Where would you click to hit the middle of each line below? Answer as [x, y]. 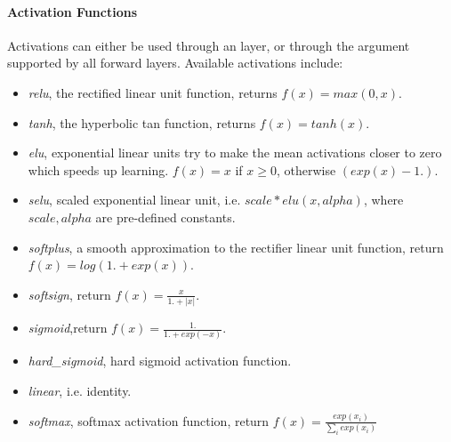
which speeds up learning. [98, 169]
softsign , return [69, 294]
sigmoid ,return [68, 328]
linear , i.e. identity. [80, 390]
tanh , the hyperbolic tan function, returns [142, 122]
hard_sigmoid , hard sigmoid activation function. [160, 361]
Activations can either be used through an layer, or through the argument [209, 45]
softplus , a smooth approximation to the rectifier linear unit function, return [236, 247]
